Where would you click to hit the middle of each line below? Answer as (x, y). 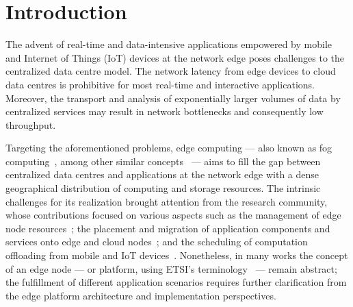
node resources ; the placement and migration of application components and (168, 228)
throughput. (31, 124)
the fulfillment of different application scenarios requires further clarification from (176, 282)
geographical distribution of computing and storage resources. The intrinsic (163, 188)
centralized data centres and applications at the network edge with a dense (162, 174)
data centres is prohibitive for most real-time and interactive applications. (160, 84)
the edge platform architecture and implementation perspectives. (141, 295)
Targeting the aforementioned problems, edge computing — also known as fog (169, 148)
